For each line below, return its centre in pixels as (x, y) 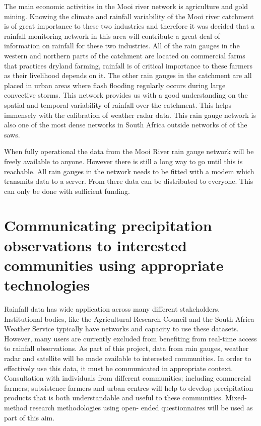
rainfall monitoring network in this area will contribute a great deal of (112, 35)
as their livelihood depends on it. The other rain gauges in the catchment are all (128, 75)
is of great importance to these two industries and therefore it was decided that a (129, 26)
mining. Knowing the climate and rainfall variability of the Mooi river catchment (129, 16)
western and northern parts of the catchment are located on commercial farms (125, 55)
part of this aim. (29, 417)
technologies (47, 285)
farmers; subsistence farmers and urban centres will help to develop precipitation (129, 387)
